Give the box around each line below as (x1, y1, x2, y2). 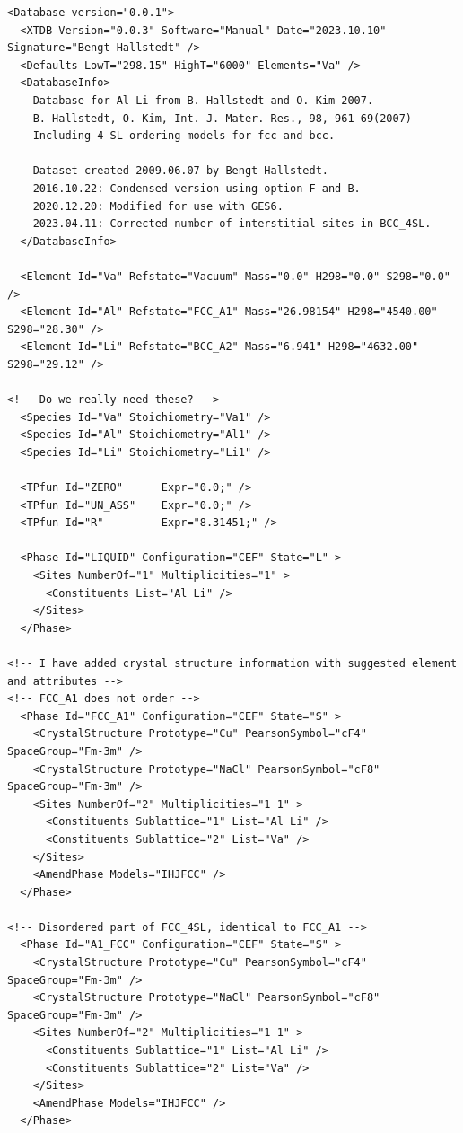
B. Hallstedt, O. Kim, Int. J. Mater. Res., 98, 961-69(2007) (32, 111, 413, 125)
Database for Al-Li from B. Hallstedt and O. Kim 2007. (32, 93, 374, 107)
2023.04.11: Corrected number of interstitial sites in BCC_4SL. (32, 217, 432, 231)
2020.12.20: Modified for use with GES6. (32, 199, 284, 213)
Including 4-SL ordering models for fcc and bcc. (32, 129, 336, 143)
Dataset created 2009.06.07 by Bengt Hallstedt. (32, 164, 328, 178)
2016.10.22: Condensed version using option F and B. (32, 181, 361, 195)
